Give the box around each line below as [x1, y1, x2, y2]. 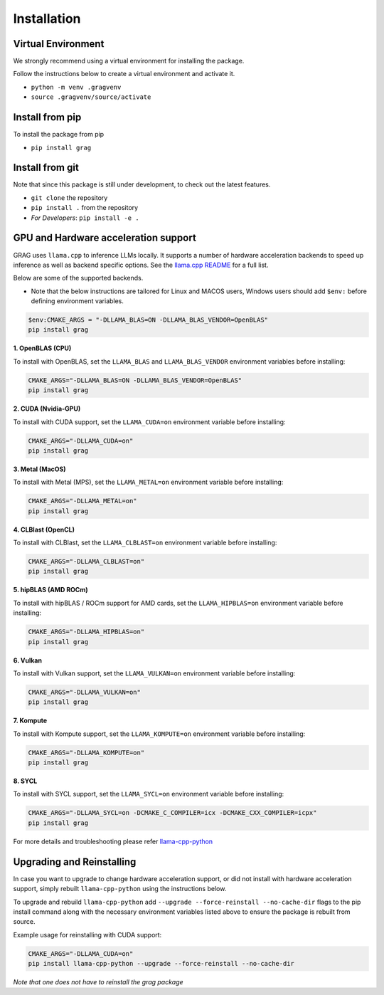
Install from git [13, 162, 80, 174]
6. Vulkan [13, 656, 43, 665]
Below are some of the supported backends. [13, 274, 144, 283]
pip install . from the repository [31, 204, 139, 212]
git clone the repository [31, 193, 108, 202]
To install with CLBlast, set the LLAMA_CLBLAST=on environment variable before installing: [13, 538, 277, 547]
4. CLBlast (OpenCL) [13, 525, 75, 534]
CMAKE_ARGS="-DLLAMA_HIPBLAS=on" [28, 628, 145, 636]
